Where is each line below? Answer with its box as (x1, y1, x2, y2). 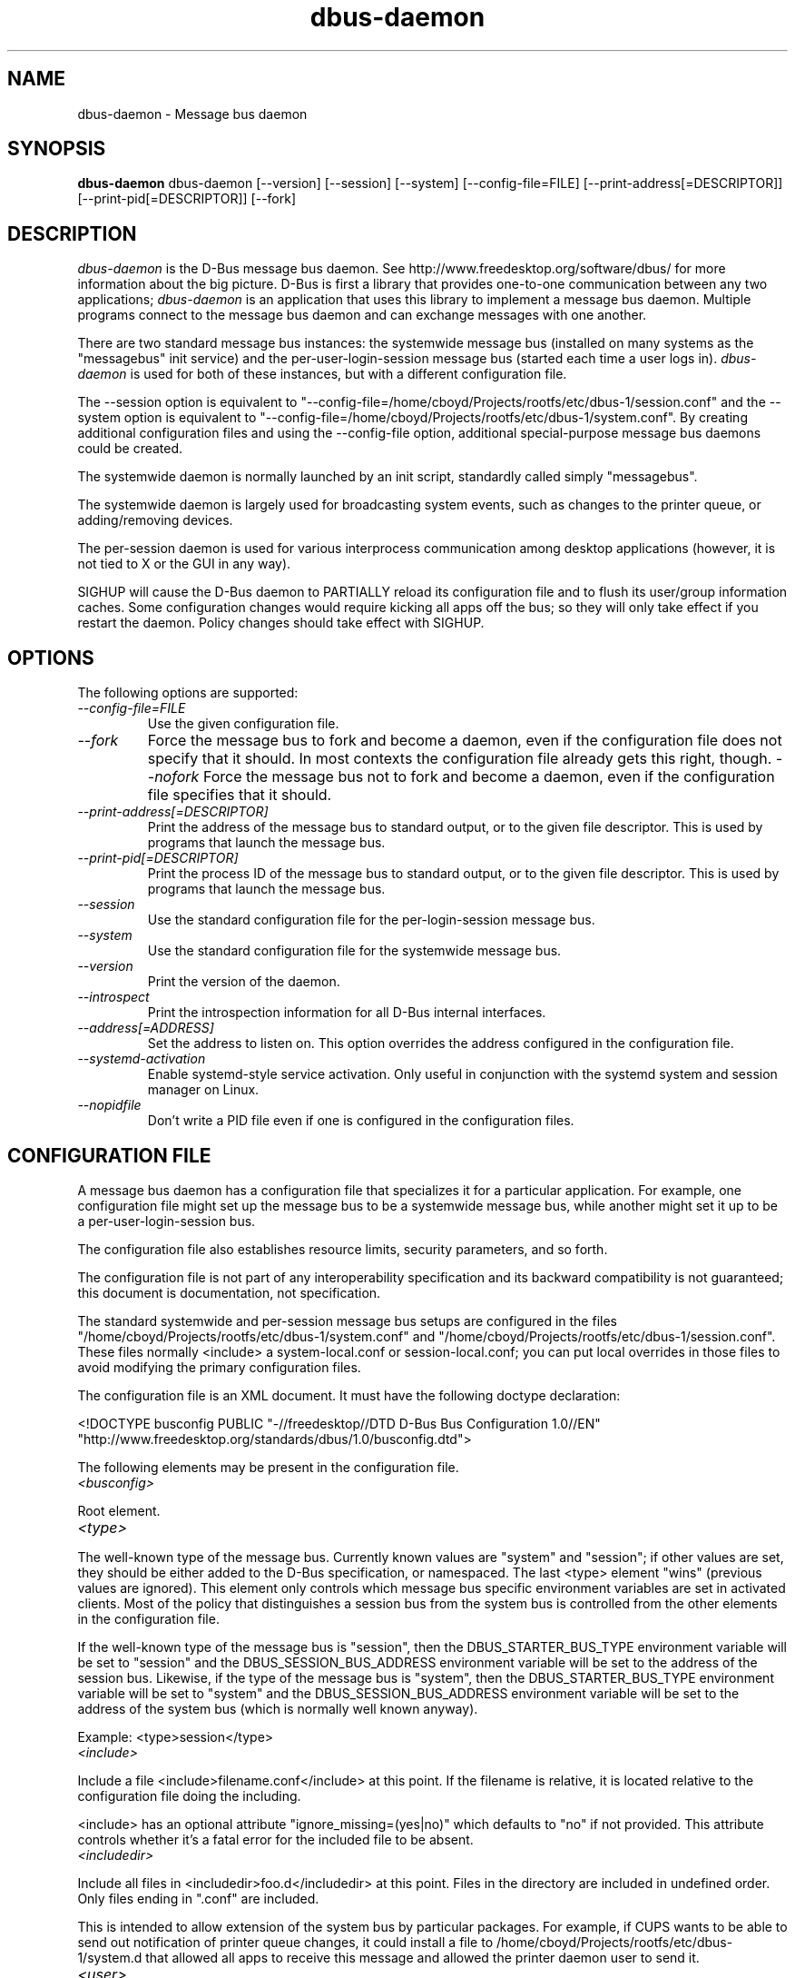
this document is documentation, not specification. (77, 1284, 381, 1301)
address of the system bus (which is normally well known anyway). (77, 1700, 478, 1716)
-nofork (147, 767, 200, 786)
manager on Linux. (147, 1082, 260, 1098)
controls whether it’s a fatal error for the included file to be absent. (77, 1831, 474, 1847)
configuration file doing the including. (77, 1787, 301, 1804)
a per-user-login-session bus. (77, 1212, 256, 1229)
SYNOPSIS (7, 137, 106, 161)
